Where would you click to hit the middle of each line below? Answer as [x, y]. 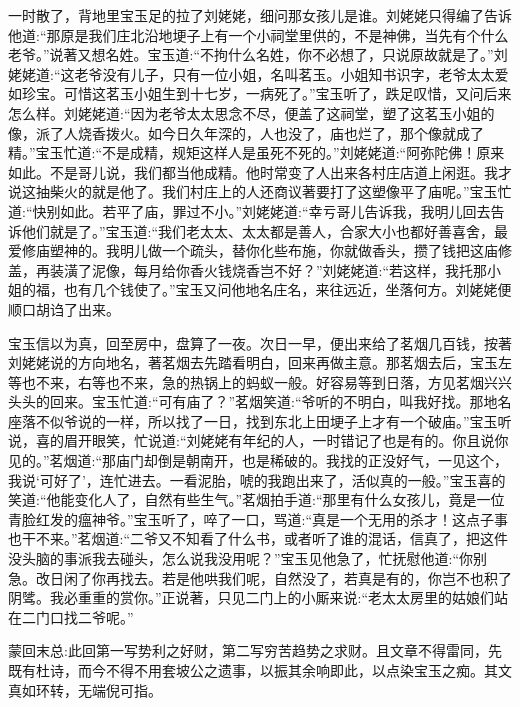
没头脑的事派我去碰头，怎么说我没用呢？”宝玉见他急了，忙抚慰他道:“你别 [248, 558]
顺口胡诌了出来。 [64, 308]
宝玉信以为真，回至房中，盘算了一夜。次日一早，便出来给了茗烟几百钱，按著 [260, 342]
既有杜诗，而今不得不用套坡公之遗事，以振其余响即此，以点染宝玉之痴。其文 [260, 670]
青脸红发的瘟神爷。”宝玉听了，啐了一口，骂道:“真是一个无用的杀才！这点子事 [258, 518]
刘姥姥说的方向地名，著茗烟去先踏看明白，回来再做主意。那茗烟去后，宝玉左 [260, 362]
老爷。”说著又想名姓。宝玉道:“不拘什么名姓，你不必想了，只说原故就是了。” [251, 54]
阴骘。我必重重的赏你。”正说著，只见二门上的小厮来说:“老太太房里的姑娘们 [251, 597]
